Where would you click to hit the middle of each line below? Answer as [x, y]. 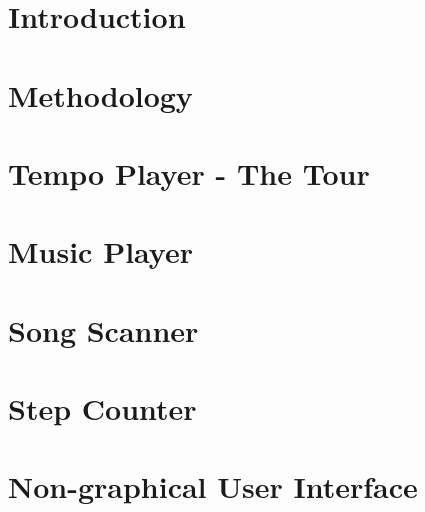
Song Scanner [103, 329]
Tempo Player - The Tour [189, 172]
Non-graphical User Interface [213, 486]
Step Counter [102, 408]
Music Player [100, 251]
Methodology [100, 94]
